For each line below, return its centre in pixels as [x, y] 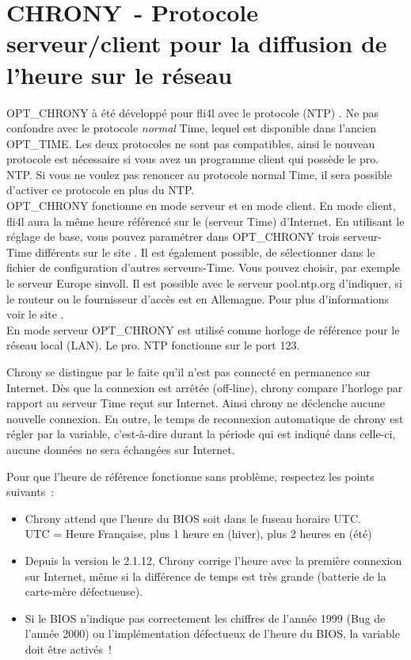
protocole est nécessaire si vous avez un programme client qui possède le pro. [193, 159]
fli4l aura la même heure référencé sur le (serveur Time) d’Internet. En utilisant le [205, 221]
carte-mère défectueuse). [84, 591]
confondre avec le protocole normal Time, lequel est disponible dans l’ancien [191, 128]
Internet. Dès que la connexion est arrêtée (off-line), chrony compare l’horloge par [205, 387]
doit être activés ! [68, 649]
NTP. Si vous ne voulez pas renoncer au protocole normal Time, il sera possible [199, 174]
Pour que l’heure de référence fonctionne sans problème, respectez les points [190, 476]
